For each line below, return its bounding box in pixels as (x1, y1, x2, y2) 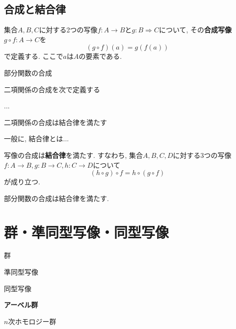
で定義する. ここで (4, 51, 63, 61)
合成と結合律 (4, 1, 66, 17)
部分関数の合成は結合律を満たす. (4, 193, 109, 203)
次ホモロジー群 (8, 316, 56, 326)
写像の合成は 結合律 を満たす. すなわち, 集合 (4, 150, 143, 160)
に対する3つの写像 (173, 150, 232, 160)
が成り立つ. (4, 177, 40, 187)
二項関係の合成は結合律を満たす (4, 117, 107, 127)
